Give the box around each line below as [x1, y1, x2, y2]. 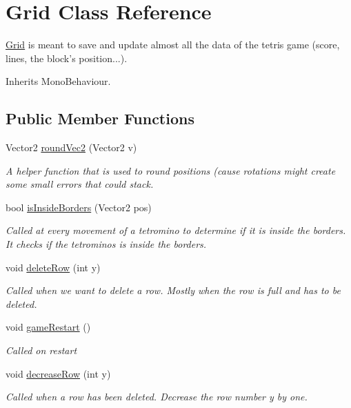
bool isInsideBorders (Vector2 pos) [6, 200, 152, 214]
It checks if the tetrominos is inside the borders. [6, 237, 207, 251]
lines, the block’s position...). [6, 50, 128, 65]
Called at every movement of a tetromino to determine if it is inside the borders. [6, 223, 346, 237]
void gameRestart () [6, 320, 91, 334]
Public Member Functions [6, 108, 194, 129]
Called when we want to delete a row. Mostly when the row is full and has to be [6, 283, 341, 298]
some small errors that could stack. [6, 177, 154, 191]
